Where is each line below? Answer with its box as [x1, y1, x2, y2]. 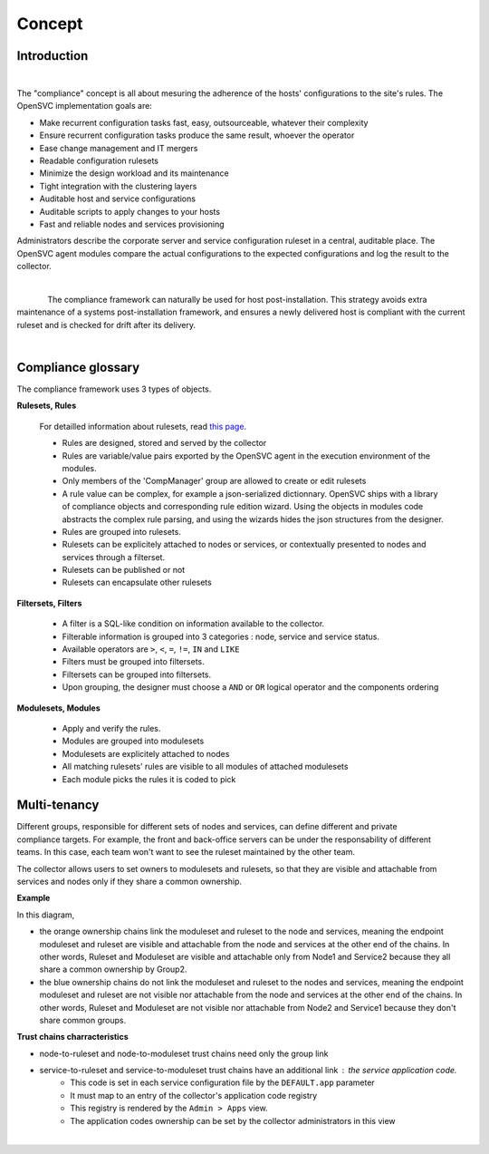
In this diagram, [16, 909, 75, 920]
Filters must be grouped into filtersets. [62, 656, 206, 667]
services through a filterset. [62, 551, 166, 562]
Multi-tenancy [16, 798, 100, 813]
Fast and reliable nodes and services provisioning [39, 218, 225, 229]
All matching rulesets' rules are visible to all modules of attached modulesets [62, 761, 349, 772]
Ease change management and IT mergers [39, 142, 198, 153]
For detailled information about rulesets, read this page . [39, 421, 247, 432]
